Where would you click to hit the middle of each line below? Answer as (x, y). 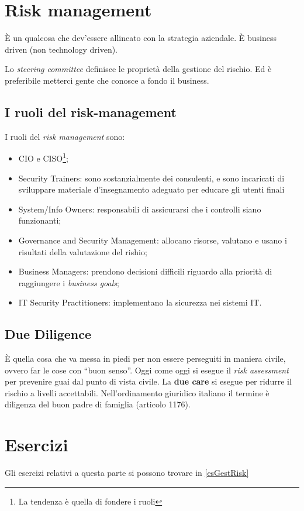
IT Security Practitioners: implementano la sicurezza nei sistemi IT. (140, 302)
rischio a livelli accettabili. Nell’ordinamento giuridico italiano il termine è (137, 392)
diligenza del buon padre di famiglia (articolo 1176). (98, 404)
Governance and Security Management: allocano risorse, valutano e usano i (153, 240)
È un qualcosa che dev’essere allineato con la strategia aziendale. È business (141, 38)
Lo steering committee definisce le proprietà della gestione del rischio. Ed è (138, 69)
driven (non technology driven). (61, 49)
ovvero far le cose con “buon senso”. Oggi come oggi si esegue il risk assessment (147, 370)
